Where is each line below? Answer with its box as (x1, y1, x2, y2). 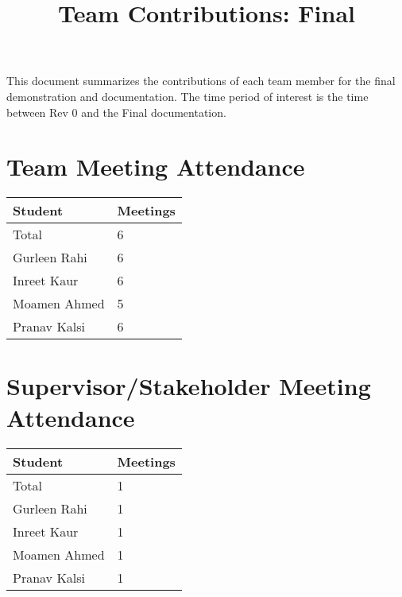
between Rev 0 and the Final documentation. (6, 103, 226, 120)
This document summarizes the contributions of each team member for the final (6, 72, 396, 89)
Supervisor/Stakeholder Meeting (6, 370, 371, 402)
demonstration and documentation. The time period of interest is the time (6, 87, 369, 104)
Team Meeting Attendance (6, 150, 305, 183)
